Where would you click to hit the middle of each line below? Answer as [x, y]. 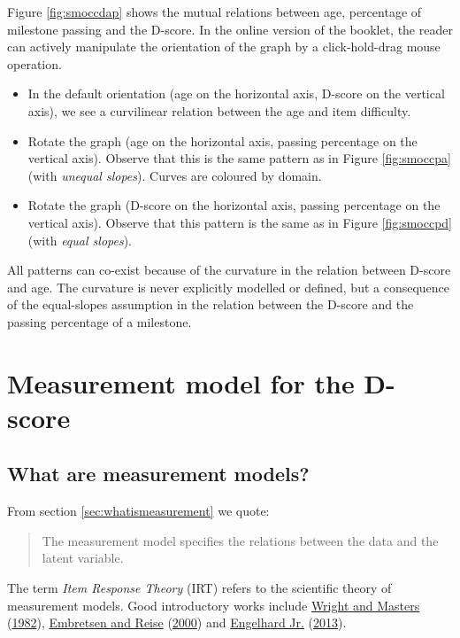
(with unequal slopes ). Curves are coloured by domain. [175, 175]
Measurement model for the [181, 382]
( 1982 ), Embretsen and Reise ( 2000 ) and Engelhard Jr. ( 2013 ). [177, 622]
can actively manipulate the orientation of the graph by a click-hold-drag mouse [224, 47]
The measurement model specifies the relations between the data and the [240, 540]
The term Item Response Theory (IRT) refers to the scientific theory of [199, 588]
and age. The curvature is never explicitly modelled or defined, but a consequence [229, 287]
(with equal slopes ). [80, 240]
